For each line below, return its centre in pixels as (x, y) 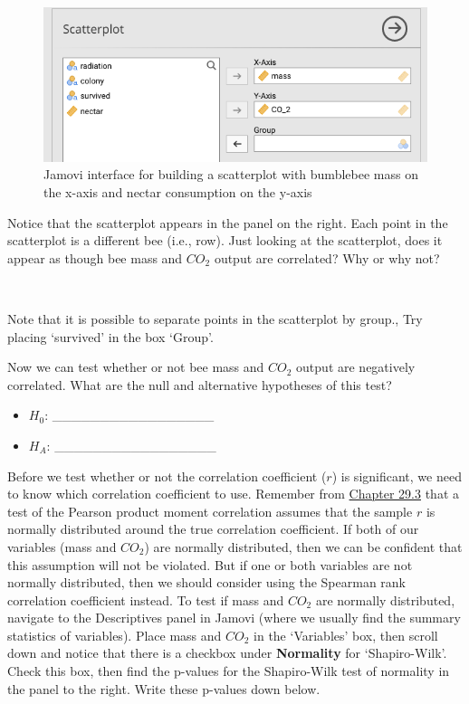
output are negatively (356, 367)
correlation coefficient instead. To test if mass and (146, 599)
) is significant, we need (397, 476)
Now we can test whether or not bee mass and (136, 367)
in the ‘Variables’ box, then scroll (346, 635)
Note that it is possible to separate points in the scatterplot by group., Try (215, 318)
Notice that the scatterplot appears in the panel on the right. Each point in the (228, 222)
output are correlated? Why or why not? (327, 257)
